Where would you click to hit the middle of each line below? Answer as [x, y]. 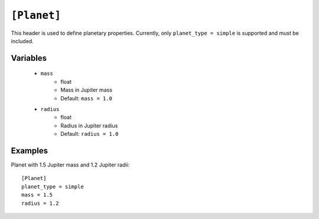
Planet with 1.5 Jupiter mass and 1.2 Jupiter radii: [70, 165]
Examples [30, 151]
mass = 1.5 [37, 195]
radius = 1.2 [40, 203]
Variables [29, 58]
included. [22, 41]
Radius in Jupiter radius [89, 125]
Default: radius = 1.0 [89, 134]
